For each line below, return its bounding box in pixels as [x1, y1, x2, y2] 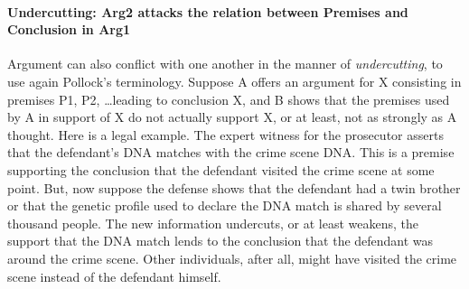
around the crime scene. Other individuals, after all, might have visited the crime [7, 248, 457, 267]
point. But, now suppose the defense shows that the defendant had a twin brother [7, 178, 461, 197]
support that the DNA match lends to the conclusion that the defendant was [7, 231, 434, 250]
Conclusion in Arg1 [7, 20, 131, 39]
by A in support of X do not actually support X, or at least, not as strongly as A [7, 107, 457, 126]
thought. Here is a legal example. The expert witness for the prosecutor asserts [7, 125, 444, 144]
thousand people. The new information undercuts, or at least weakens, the [7, 213, 419, 232]
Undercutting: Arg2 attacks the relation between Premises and [7, 2, 408, 21]
